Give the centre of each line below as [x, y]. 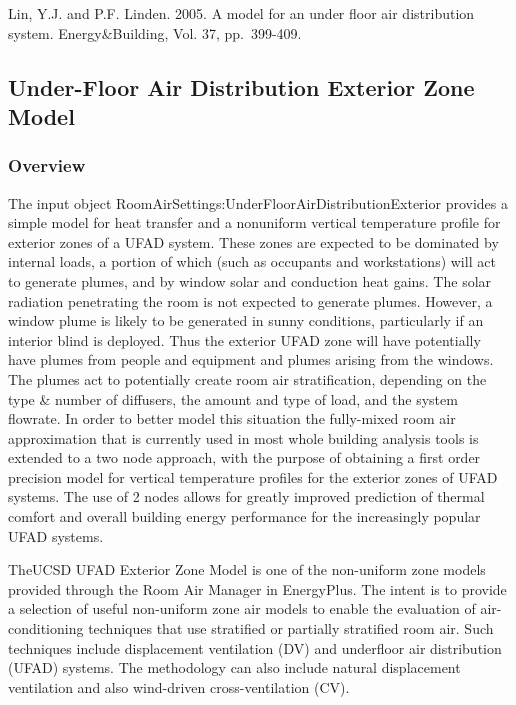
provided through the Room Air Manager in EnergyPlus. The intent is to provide [257, 588]
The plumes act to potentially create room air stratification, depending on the [247, 378]
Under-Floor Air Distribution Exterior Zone [241, 86]
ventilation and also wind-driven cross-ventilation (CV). [179, 686]
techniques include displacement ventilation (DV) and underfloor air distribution [255, 647]
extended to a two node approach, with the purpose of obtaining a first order [244, 457]
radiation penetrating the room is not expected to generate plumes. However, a [250, 300]
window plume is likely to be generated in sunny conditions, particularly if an [246, 320]
